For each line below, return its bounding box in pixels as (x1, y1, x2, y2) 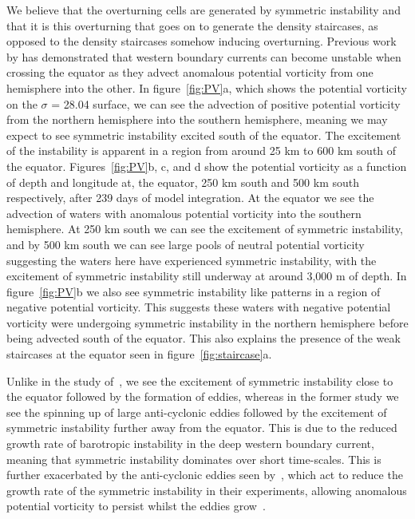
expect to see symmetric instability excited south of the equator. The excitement (6, 126, 401, 143)
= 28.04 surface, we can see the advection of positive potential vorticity (51, 95, 401, 112)
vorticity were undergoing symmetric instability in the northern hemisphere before (6, 314, 409, 331)
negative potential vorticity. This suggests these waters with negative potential (6, 299, 391, 315)
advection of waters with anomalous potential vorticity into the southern (6, 204, 362, 221)
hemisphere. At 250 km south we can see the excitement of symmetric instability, (6, 220, 403, 237)
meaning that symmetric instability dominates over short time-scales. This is (6, 450, 381, 467)
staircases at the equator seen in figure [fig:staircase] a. (6, 346, 272, 363)
